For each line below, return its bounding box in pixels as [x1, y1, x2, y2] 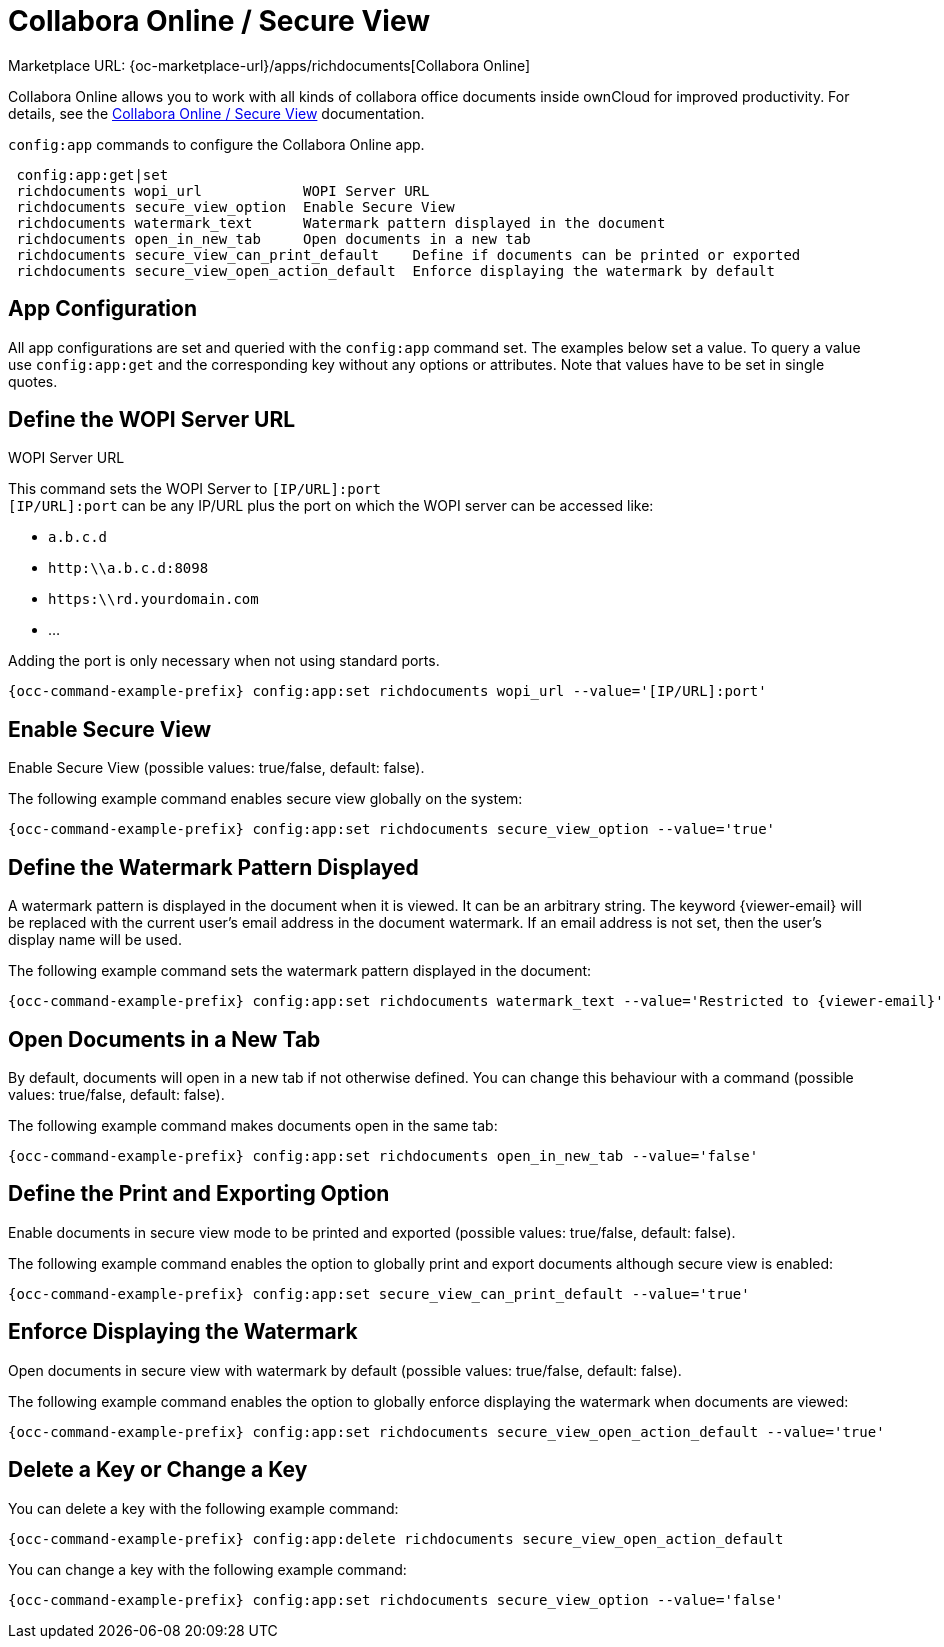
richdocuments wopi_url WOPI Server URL [16, 182, 430, 199]
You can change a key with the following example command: [8, 1560, 407, 1578]
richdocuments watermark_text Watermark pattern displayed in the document [16, 214, 666, 231]
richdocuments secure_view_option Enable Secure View [16, 198, 455, 215]
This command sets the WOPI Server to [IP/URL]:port [8, 480, 381, 498]
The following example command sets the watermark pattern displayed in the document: [8, 962, 592, 980]
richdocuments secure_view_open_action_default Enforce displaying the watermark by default [16, 262, 776, 279]
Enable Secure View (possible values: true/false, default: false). [8, 759, 425, 777]
